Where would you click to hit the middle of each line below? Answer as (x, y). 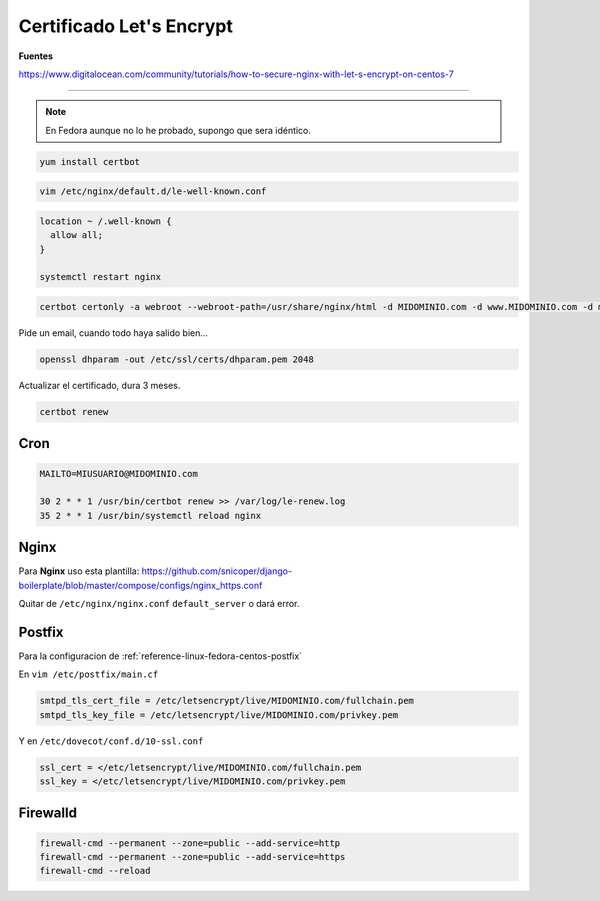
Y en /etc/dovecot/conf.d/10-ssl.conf (111, 741)
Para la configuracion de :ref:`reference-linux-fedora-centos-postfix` (160, 656)
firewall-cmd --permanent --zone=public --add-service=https (192, 856)
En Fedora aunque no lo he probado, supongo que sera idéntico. (178, 130)
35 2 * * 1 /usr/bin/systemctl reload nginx (150, 515)
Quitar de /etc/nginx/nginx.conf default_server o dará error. (159, 603)
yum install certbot (89, 161)
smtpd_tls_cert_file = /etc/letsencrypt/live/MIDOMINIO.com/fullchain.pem (227, 701)
